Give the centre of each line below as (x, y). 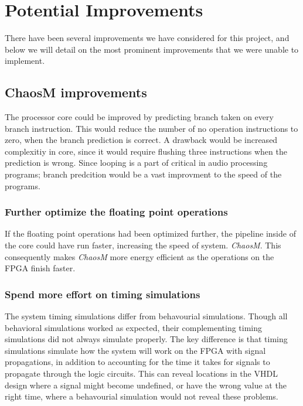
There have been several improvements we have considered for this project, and (147, 38)
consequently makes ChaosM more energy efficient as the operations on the (139, 256)
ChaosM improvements (76, 92)
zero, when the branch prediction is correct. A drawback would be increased (141, 140)
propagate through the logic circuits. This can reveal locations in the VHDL (141, 373)
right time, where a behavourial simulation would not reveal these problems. (142, 396)
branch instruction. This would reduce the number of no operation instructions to (151, 128)
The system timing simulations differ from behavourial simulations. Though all (146, 316)
